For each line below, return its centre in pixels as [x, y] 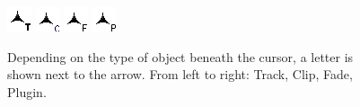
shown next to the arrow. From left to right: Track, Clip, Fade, [180, 74]
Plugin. [27, 91]
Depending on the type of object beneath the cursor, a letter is [180, 56]
